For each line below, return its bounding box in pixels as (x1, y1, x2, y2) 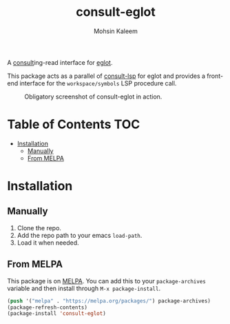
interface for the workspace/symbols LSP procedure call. (19, 79, 177, 87)
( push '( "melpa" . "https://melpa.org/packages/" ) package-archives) (7, 297, 211, 304)
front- (206, 72, 224, 80)
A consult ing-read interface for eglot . (7, 58, 113, 66)
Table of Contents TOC (7, 117, 140, 132)
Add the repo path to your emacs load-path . (17, 231, 143, 239)
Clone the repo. (17, 223, 62, 232)
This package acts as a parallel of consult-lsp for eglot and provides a (7, 72, 205, 80)
